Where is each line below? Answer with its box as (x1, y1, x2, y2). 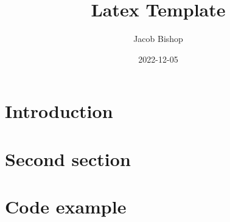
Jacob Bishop (133, 32, 183, 45)
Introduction (5, 99, 113, 123)
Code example (5, 194, 127, 219)
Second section (5, 146, 131, 171)
